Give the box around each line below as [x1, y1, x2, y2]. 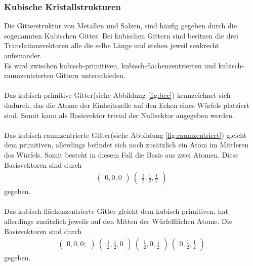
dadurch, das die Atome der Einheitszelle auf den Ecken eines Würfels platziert [4, 99, 249, 110]
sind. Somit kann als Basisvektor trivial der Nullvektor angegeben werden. [4, 109, 234, 120]
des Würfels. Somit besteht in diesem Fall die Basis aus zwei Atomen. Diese [4, 149, 239, 160]
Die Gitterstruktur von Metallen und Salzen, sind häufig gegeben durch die [4, 20, 237, 31]
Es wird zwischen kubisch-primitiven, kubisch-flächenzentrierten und [4, 60, 216, 70]
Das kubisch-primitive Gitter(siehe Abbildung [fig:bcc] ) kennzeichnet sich [4, 90, 231, 100]
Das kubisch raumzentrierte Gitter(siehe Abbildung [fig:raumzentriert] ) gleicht [4, 129, 247, 140]
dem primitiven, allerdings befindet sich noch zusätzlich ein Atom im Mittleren [4, 139, 249, 150]
